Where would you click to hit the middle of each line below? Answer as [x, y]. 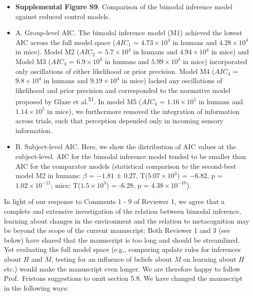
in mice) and [230, 52]
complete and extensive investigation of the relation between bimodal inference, [123, 211]
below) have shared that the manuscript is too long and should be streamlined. [122, 239]
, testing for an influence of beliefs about [112, 259]
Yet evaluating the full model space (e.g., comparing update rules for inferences [122, 249]
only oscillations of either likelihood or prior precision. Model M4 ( [115, 71]
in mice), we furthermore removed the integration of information [143, 111]
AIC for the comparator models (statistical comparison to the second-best [126, 166]
